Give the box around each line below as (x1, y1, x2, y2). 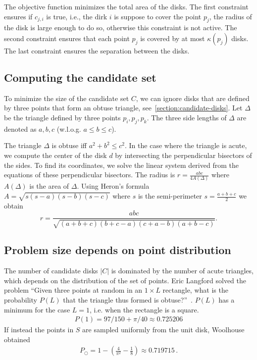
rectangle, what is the (162, 285, 228, 295)
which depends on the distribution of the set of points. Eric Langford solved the (4, 275, 246, 285)
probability (4, 294, 37, 305)
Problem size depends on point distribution (4, 242, 231, 257)
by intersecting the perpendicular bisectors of (115, 150, 252, 160)
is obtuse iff (51, 140, 87, 151)
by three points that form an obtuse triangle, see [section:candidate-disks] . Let (4, 103, 243, 113)
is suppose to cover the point (114, 11, 202, 21)
